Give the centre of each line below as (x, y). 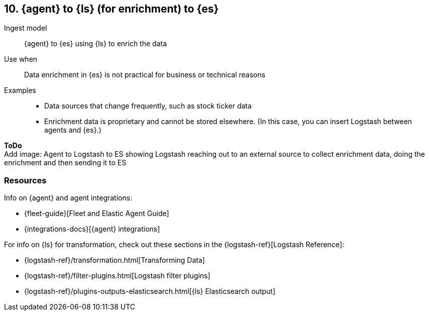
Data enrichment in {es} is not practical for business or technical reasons (145, 75)
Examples (20, 90)
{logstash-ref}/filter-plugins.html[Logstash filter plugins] (117, 276)
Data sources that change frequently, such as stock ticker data (148, 106)
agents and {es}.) (73, 130)
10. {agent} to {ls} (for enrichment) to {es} (112, 9)
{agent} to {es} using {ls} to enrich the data (96, 44)
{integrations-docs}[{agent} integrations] (92, 229)
